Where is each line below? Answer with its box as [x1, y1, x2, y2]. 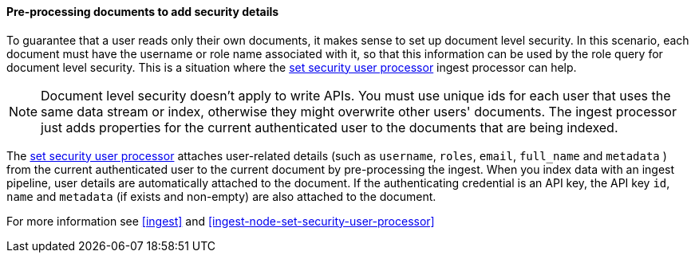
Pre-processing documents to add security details [6, 5, 279, 18]
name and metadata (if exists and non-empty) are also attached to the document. [6, 189, 436, 203]
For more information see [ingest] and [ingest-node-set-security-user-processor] [6, 214, 435, 228]
